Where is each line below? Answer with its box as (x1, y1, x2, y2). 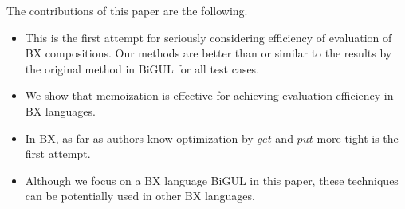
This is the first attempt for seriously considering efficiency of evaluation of (25, 29, 392, 45)
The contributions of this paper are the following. (6, 2, 248, 18)
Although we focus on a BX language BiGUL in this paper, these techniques (25, 172, 399, 188)
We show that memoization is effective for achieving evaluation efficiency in (25, 87, 394, 104)
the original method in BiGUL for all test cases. (25, 60, 260, 77)
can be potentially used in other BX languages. (25, 187, 255, 204)
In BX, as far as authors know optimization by (25, 129, 254, 146)
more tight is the (317, 129, 399, 146)
